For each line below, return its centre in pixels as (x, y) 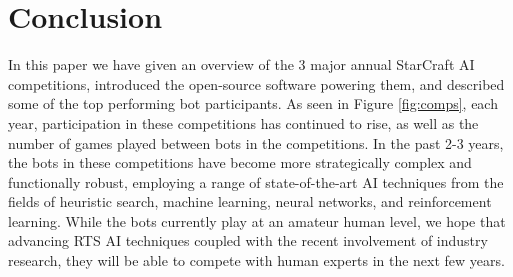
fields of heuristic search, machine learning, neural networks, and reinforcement (250, 201)
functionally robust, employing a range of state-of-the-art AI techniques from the (256, 181)
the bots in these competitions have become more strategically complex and (240, 162)
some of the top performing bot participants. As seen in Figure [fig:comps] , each (253, 103)
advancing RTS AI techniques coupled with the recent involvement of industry (248, 240)
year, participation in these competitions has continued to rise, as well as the (243, 122)
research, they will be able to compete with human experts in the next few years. (256, 260)
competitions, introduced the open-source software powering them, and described (256, 83)
